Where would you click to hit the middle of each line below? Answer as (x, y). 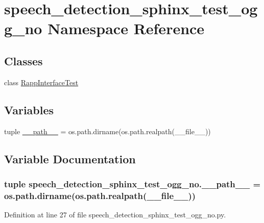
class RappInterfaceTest (41, 82)
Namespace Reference (126, 28)
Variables (29, 109)
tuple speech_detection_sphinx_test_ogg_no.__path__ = (133, 183)
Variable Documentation (70, 158)
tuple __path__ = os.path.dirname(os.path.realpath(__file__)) (107, 131)
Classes (23, 60)
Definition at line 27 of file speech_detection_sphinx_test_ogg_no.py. (115, 215)
